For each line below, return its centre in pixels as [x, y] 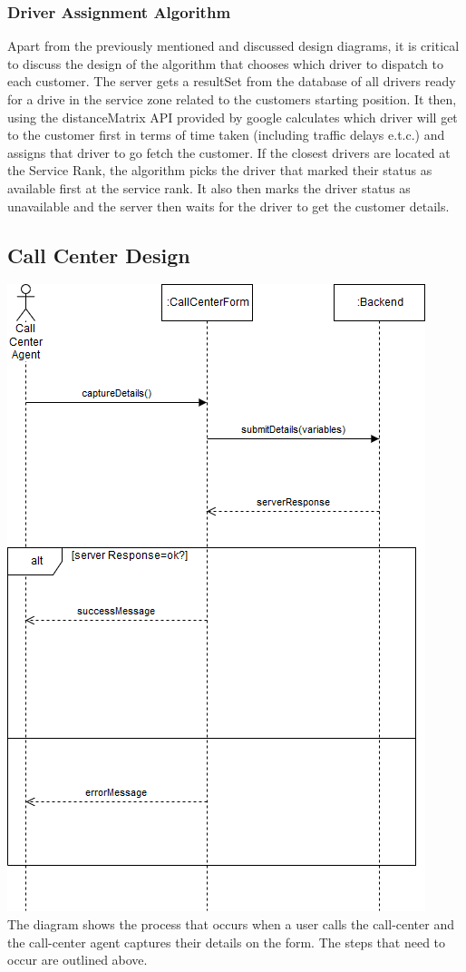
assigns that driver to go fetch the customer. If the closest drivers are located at [229, 152]
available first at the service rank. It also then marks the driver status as [209, 187]
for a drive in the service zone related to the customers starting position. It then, [232, 99]
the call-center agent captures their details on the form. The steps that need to [227, 942]
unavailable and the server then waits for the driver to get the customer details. [228, 206]
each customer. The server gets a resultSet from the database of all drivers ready [232, 81]
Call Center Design [99, 255]
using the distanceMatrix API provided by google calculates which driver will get [233, 117]
